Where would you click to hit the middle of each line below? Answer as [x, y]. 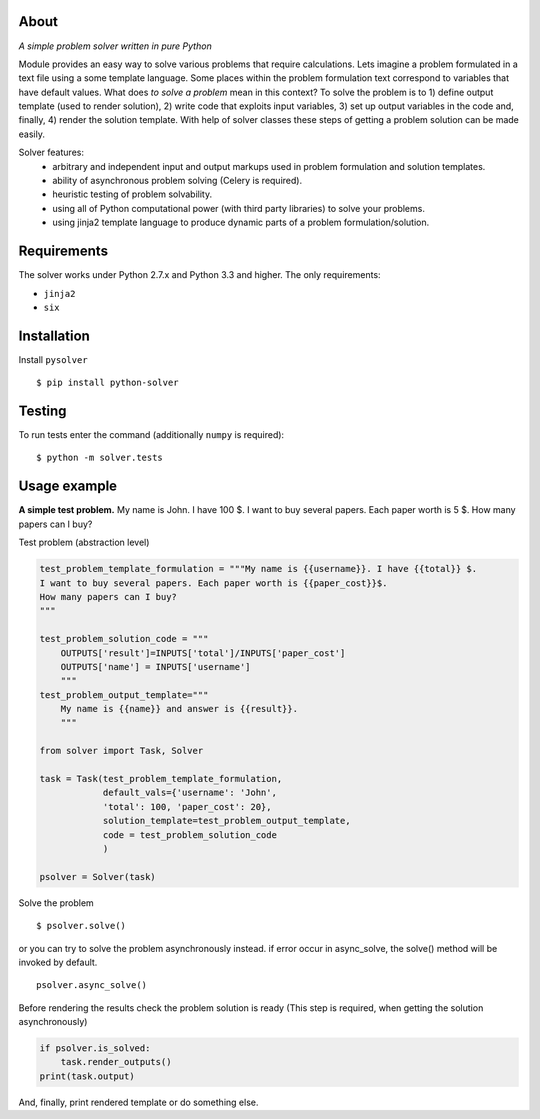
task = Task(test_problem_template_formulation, [161, 779]
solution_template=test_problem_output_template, [226, 821]
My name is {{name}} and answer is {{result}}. [179, 709]
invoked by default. [58, 962]
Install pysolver [53, 359]
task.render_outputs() [116, 1062]
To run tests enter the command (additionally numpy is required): [151, 435]
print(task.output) [87, 1076]
